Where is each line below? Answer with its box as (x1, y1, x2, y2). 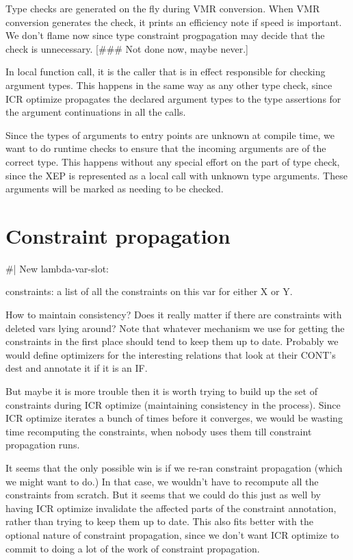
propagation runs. (5, 437, 80, 452)
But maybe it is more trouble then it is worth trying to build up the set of (5, 384, 317, 398)
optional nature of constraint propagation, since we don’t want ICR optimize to (5, 527, 339, 542)
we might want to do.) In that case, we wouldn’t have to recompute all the (5, 474, 319, 488)
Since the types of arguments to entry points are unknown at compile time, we (5, 127, 335, 142)
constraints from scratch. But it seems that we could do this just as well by (5, 487, 321, 502)
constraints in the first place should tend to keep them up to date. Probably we (5, 334, 339, 348)
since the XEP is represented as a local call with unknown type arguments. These (5, 168, 348, 182)
